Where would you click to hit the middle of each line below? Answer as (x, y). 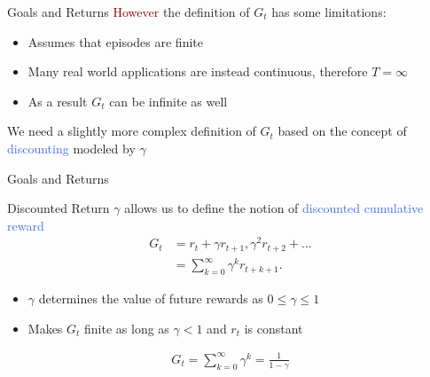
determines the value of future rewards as (151, 298)
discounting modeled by (71, 148)
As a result (58, 101)
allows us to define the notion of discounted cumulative (274, 208)
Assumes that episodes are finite (115, 41)
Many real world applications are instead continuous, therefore (198, 71)
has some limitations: (329, 12)
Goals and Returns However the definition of (129, 12)
